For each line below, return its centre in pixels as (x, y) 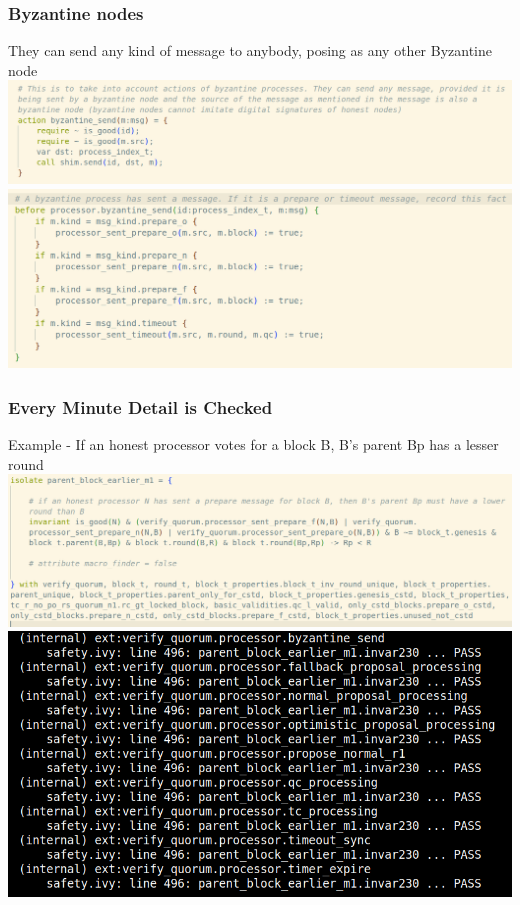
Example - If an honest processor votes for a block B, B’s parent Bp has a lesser (253, 444)
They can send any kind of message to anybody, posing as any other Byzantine (250, 50)
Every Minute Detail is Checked (140, 407)
